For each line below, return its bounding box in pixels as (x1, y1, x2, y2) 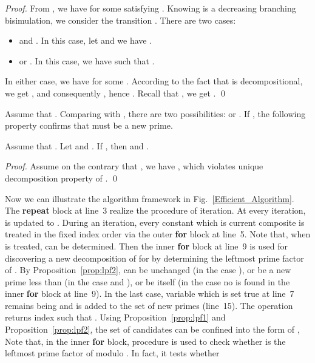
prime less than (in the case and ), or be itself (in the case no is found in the (5, 275, 290, 288)
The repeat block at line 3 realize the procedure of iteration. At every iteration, (5, 204, 306, 217)
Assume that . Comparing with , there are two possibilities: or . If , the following (5, 107, 306, 120)
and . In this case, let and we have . (19, 34, 152, 47)
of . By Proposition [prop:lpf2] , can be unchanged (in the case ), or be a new (5, 263, 291, 276)
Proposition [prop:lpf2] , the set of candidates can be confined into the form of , (5, 323, 300, 336)
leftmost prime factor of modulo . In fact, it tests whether (5, 347, 220, 359)
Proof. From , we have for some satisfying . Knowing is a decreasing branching (5, 2, 296, 14)
